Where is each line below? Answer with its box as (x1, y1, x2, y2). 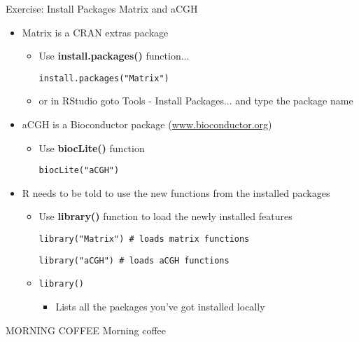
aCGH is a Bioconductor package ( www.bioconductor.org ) (22, 117, 272, 132)
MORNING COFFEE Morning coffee (6, 322, 167, 337)
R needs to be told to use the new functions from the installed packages (22, 185, 330, 200)
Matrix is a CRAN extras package (22, 25, 169, 39)
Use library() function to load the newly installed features (38, 209, 293, 224)
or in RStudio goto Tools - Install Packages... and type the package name (38, 93, 353, 108)
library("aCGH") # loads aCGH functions (38, 255, 230, 266)
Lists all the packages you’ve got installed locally (55, 299, 265, 314)
